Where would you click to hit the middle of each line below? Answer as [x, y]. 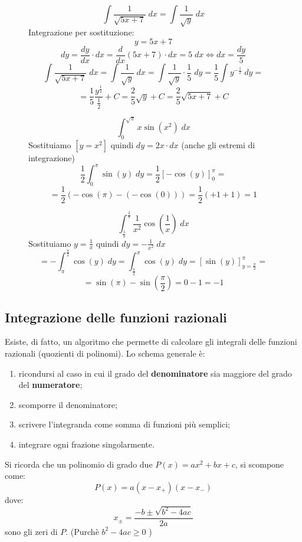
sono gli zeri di [31, 531]
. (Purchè [82, 531]
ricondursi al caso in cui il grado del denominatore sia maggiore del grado [155, 373]
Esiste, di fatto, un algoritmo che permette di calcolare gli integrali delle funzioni [151, 342]
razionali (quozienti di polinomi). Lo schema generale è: [105, 353]
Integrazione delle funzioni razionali [116, 317]
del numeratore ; [50, 385]
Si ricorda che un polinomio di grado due [79, 464]
